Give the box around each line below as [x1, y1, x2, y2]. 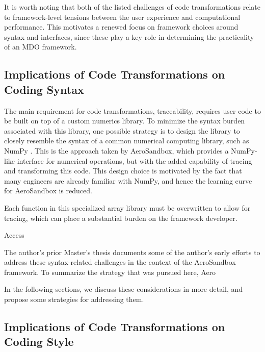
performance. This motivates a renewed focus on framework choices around [4, 21, 238, 32]
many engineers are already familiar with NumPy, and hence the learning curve [4, 175, 252, 186]
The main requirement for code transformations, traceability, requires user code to [4, 105, 261, 116]
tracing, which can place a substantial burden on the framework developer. [4, 212, 237, 223]
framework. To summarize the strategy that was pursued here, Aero [4, 266, 216, 277]
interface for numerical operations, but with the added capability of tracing [17, 155, 252, 166]
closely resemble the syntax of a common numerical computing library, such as [4, 135, 249, 146]
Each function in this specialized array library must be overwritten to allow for [4, 202, 251, 213]
